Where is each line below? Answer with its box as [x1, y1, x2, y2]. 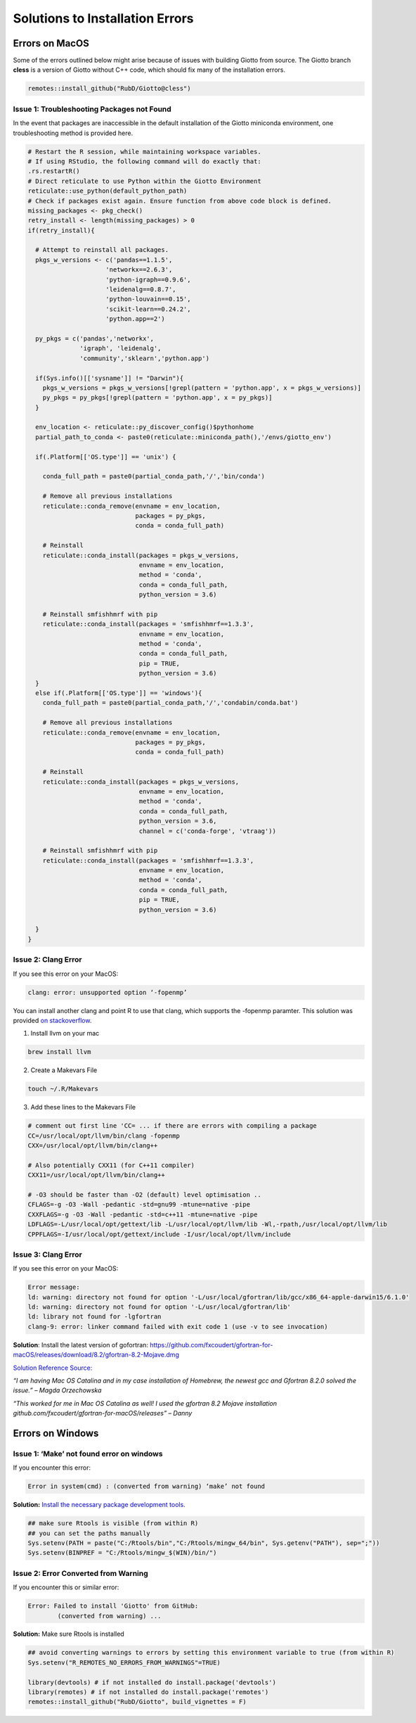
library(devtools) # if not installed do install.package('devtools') [27, 1678, 277, 1686]
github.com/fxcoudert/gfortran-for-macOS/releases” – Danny [13, 1409, 193, 1418]
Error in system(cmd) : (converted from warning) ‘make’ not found [27, 1482, 266, 1491]
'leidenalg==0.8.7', [105, 286, 176, 293]
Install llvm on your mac [30, 1029, 100, 1038]
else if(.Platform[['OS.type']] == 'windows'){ [35, 689, 202, 697]
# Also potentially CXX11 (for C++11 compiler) [27, 1161, 195, 1169]
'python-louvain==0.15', [105, 295, 191, 303]
